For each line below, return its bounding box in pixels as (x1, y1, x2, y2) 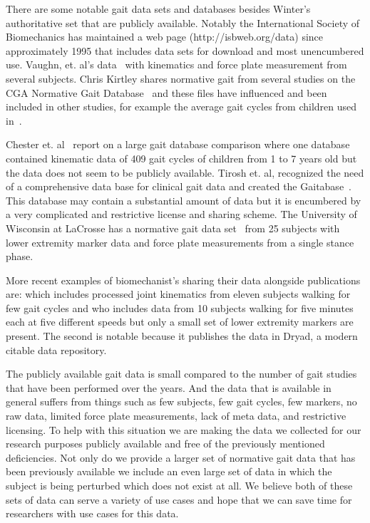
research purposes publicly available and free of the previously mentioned (6, 436, 325, 451)
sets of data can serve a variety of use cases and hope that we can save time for (6, 492, 352, 507)
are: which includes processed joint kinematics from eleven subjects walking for (6, 286, 351, 301)
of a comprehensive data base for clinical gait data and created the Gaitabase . (6, 179, 352, 194)
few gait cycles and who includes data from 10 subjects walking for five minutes (6, 300, 354, 315)
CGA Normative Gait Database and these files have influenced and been (6, 85, 327, 100)
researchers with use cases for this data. (6, 506, 179, 521)
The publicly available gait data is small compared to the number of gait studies (6, 366, 357, 381)
